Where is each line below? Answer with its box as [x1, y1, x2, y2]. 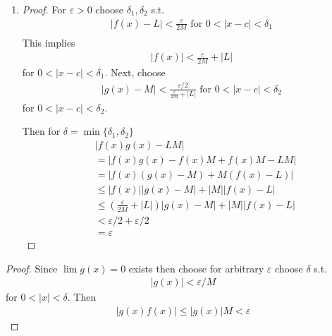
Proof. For [22, 2, 66, 16]
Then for [22, 124, 61, 138]
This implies [22, 35, 75, 50]
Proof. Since [6, 260, 58, 275]
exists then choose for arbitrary [128, 260, 264, 275]
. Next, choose [104, 64, 166, 79]
